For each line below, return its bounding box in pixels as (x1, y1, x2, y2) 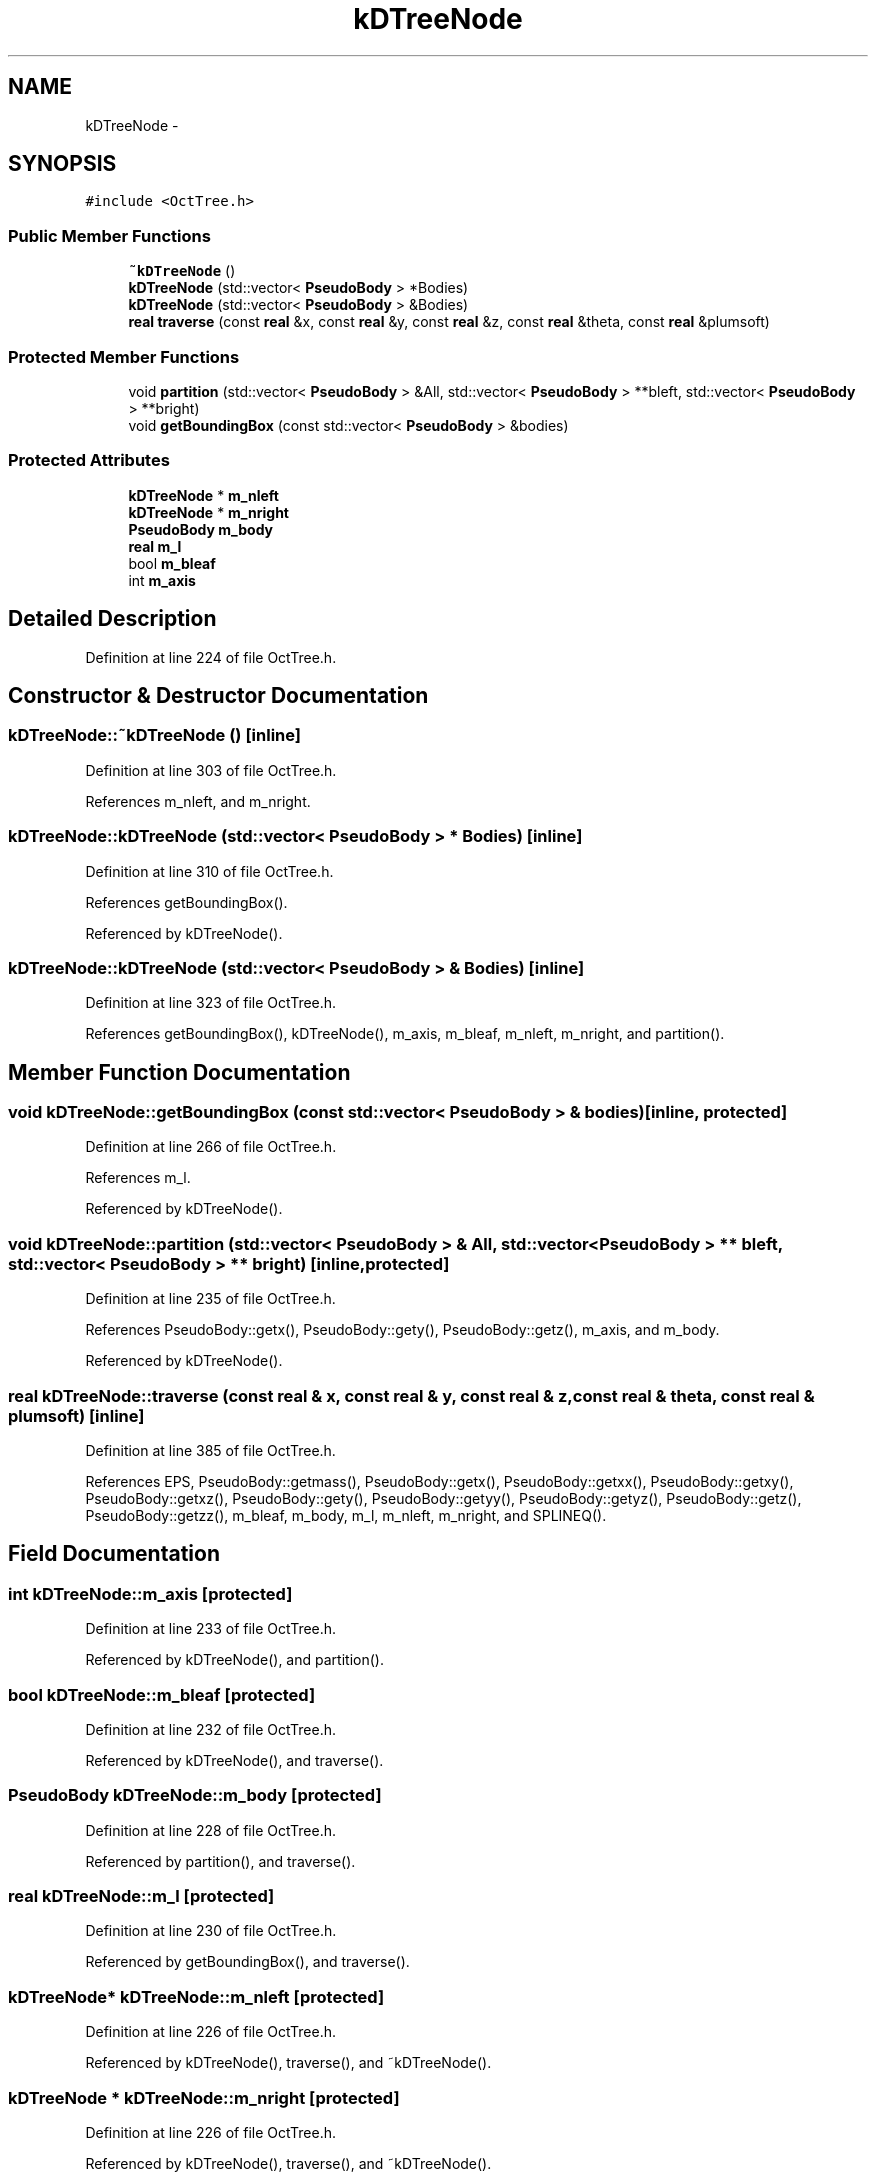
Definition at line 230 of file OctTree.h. (85, 1922, 337, 1940)
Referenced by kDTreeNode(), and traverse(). (85, 1751, 384, 1769)
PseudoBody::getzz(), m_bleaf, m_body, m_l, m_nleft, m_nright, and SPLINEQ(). (85, 1506, 607, 1524)
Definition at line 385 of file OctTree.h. (85, 1441, 336, 1459)
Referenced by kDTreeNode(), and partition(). (85, 1651, 384, 1669)
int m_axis (128, 571, 196, 589)
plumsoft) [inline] (8, 1405, 145, 1426)
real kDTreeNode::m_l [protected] (8, 1886, 275, 1907)
